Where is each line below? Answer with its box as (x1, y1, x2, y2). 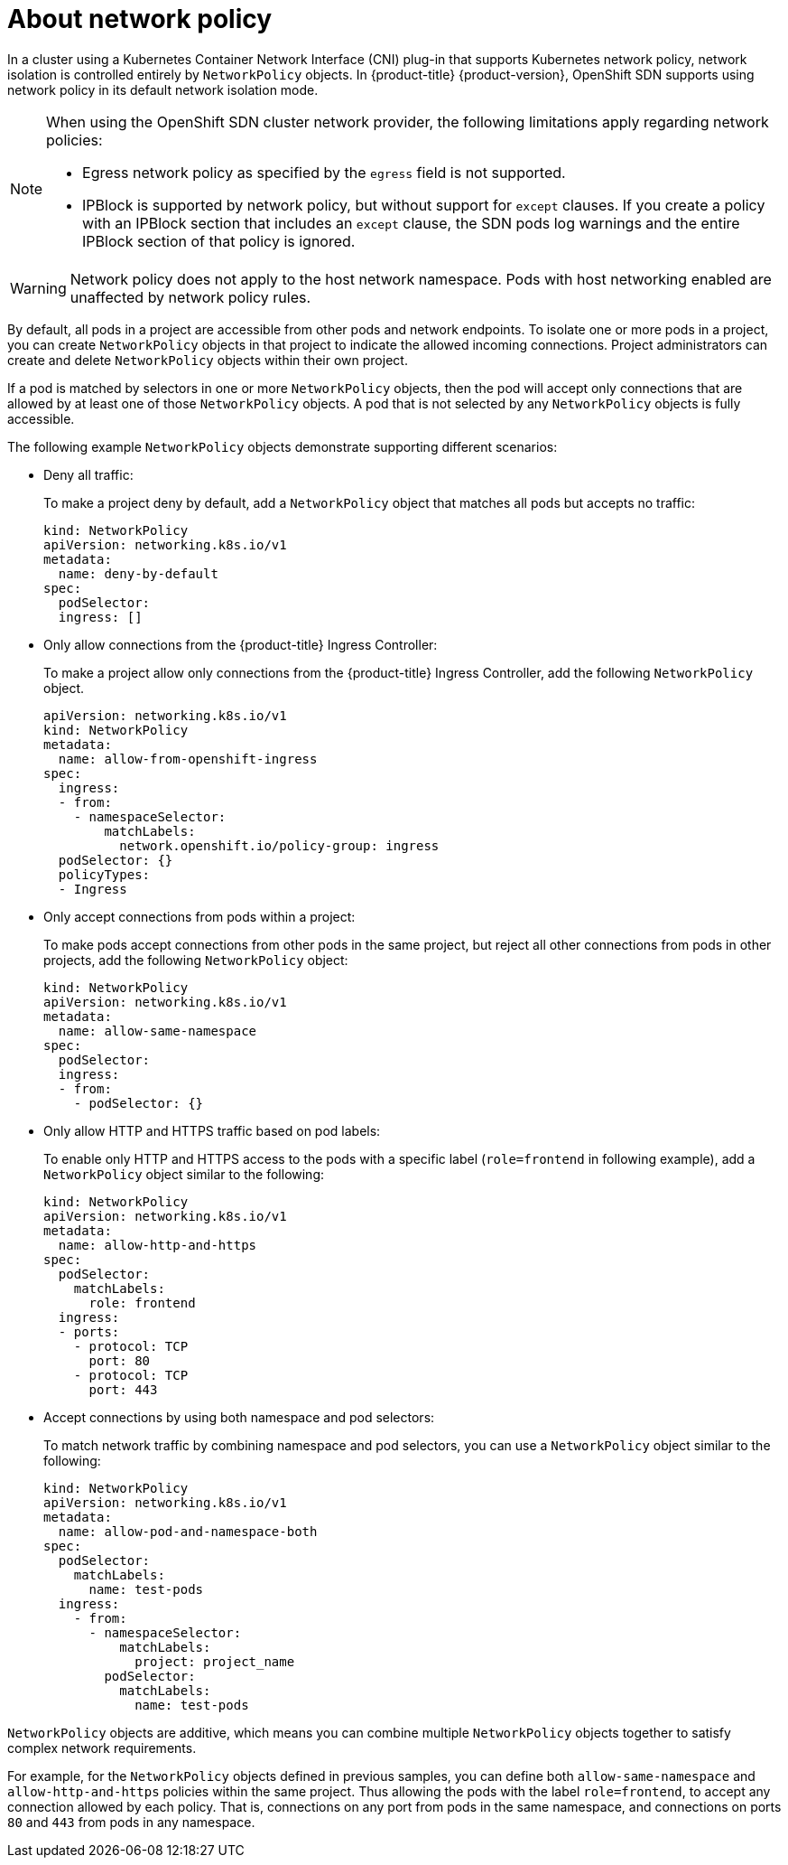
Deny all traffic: (43, 466, 134, 483)
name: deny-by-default (58, 566, 218, 581)
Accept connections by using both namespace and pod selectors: (43, 1409, 435, 1425)
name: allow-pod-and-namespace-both (58, 1523, 318, 1539)
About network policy (7, 4, 273, 34)
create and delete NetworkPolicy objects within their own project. (7, 351, 408, 368)
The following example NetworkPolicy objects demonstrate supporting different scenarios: (7, 438, 558, 455)
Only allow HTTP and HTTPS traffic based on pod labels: (43, 1122, 381, 1139)
